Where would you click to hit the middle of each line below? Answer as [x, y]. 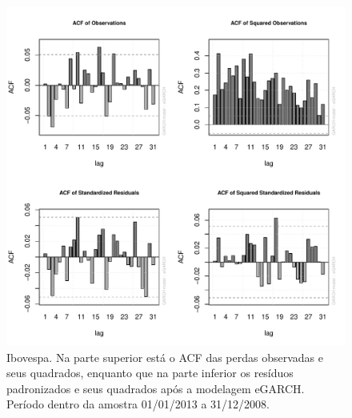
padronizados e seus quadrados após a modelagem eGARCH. [156, 388]
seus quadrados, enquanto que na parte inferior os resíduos [150, 373]
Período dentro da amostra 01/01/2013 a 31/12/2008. [138, 404]
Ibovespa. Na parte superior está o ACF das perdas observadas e [165, 357]
